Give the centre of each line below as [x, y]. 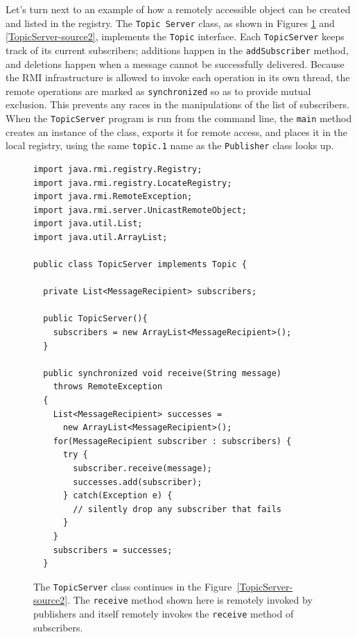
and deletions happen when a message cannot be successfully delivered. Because [175, 63]
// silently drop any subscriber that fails [177, 509]
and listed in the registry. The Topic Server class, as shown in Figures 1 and [170, 23]
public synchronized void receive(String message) [162, 373]
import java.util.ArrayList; [101, 237]
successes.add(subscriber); [138, 482]
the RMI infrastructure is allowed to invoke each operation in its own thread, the [178, 77]
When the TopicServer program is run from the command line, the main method [179, 118]
